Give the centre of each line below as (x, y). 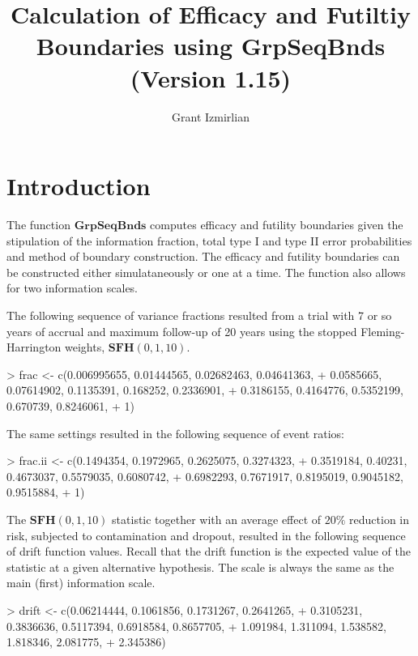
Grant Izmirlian (211, 116)
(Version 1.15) (211, 77)
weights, (85, 347)
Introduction (79, 186)
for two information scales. (73, 288)
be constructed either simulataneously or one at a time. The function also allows (206, 272)
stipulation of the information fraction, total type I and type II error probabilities (209, 240)
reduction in (380, 519)
